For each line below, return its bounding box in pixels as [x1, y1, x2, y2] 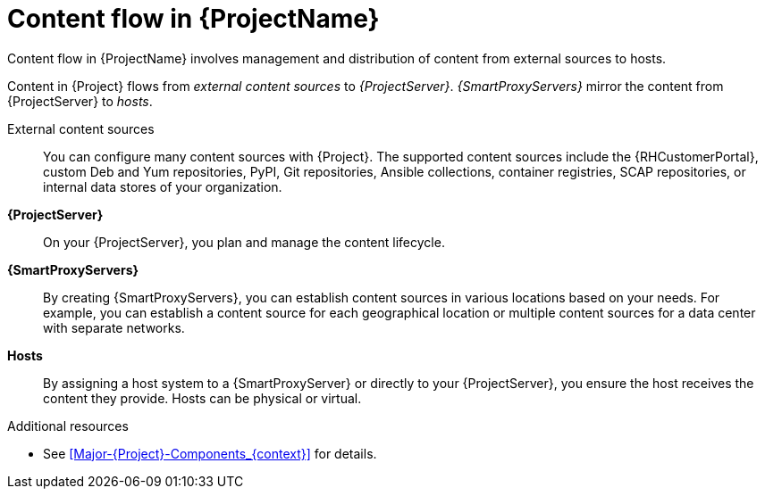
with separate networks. [43, 319, 185, 335]
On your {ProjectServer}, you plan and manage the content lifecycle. [43, 234, 445, 250]
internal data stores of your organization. [43, 178, 282, 194]
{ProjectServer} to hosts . [7, 93, 153, 109]
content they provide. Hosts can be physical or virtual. [43, 390, 362, 406]
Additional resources [7, 417, 129, 434]
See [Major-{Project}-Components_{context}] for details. [43, 445, 377, 461]
